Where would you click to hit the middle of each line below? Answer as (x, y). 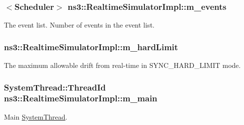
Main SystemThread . (36, 116)
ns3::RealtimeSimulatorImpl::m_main (81, 98)
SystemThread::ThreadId (55, 87)
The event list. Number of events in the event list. (79, 25)
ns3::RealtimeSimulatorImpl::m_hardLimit (91, 47)
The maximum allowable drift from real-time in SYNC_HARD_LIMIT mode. (122, 65)
